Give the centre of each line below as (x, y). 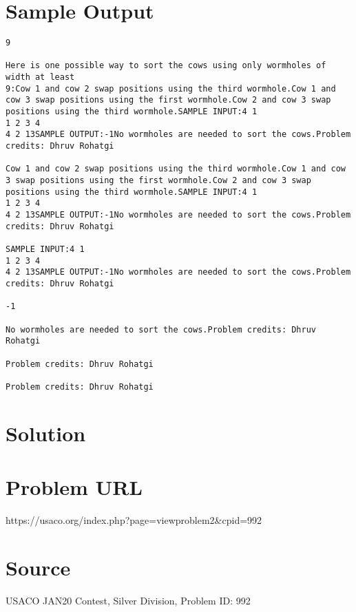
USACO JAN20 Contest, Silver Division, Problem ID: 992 (128, 600)
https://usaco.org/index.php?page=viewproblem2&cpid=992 (134, 519)
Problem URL (74, 487)
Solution (46, 433)
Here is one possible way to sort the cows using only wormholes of (166, 66)
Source (38, 567)
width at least (40, 77)
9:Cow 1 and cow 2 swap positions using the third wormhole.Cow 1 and (171, 88)
